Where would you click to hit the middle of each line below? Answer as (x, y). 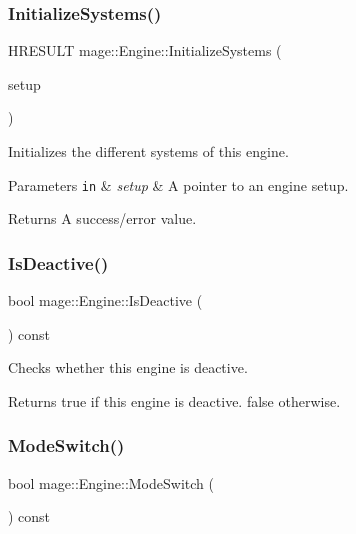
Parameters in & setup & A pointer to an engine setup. (178, 184)
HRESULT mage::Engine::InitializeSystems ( (145, 50)
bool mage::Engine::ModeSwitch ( (111, 482)
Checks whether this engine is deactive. (128, 367)
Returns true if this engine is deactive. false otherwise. (174, 400)
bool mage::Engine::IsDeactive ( (105, 300)
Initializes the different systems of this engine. (148, 151)
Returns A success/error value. (102, 218)
